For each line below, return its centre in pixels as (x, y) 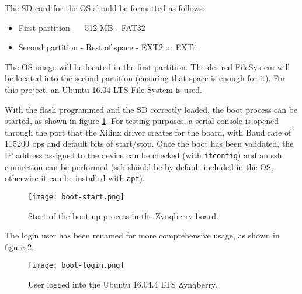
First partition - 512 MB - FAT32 (82, 27)
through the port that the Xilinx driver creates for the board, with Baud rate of (148, 132)
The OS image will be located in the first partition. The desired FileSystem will (147, 66)
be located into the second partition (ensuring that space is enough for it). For (145, 78)
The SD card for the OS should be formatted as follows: (105, 8)
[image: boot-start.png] (76, 197)
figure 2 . (19, 246)
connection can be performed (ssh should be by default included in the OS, (139, 166)
